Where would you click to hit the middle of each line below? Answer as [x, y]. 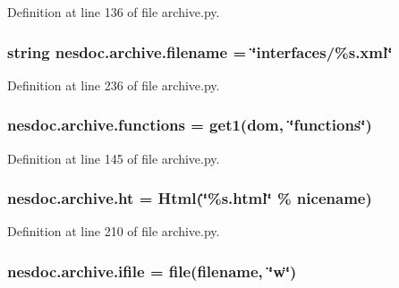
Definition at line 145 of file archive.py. [114, 158]
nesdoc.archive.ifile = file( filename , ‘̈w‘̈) [152, 271]
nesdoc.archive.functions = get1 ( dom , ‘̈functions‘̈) [190, 125]
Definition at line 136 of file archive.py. [114, 12]
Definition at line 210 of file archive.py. [114, 231]
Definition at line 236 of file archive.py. [114, 85]
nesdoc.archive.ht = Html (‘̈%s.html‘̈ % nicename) [190, 198]
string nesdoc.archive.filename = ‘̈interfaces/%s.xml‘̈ [200, 51]
